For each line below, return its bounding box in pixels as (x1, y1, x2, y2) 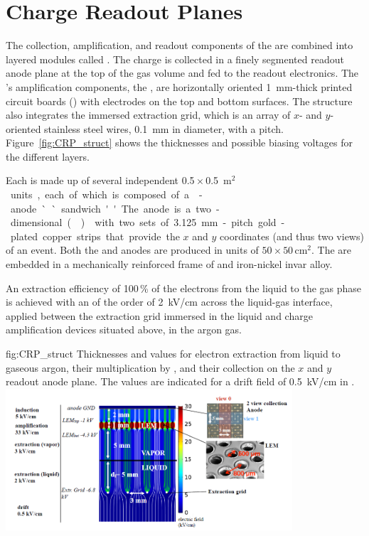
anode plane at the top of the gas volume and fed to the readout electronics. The (6, 65, 359, 80)
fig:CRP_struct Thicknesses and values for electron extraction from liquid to (6, 346, 341, 360)
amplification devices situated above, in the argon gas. (6, 322, 242, 337)
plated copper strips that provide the (10, 228, 180, 243)
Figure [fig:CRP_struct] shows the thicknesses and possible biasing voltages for (6, 135, 353, 150)
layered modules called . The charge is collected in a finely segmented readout (6, 51, 344, 66)
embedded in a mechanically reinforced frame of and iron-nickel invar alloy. (6, 257, 333, 272)
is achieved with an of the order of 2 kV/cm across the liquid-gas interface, (6, 294, 333, 309)
